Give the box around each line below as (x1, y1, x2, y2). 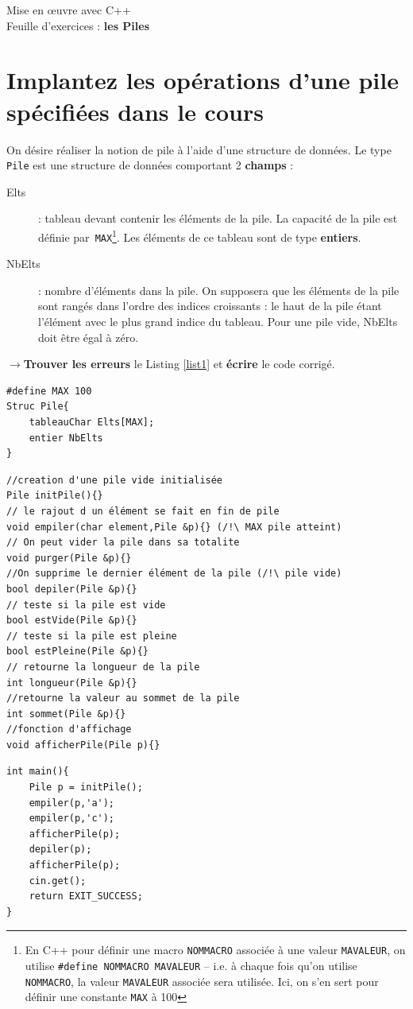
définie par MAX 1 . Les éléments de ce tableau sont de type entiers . (38, 226, 361, 245)
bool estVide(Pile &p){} (6, 615, 137, 627)
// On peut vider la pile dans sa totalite (6, 537, 240, 549)
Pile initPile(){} (6, 490, 103, 502)
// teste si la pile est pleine (6, 630, 177, 642)
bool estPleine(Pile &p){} (6, 646, 149, 658)
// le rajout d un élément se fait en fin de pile (6, 505, 280, 517)
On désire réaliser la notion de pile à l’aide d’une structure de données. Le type (6, 141, 392, 157)
